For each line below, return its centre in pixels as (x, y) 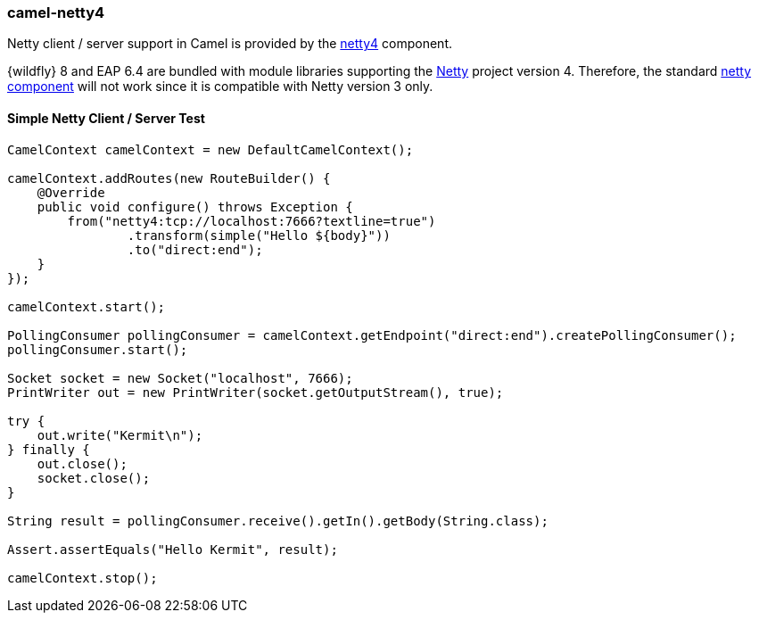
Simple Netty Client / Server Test (106, 118)
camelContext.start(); (87, 306)
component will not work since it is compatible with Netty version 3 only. (220, 87)
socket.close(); (94, 478)
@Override (71, 192)
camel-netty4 (56, 12)
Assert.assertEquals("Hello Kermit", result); (173, 549)
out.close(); (82, 463)
